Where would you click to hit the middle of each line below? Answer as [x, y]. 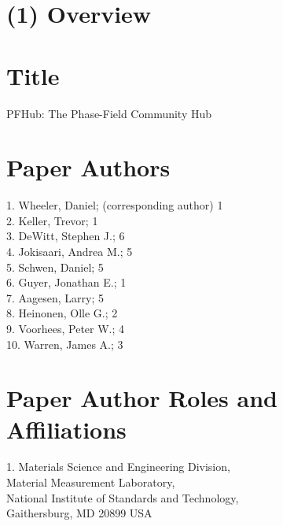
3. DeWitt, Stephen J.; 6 [66, 236]
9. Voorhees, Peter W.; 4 [66, 328]
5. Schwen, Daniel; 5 [55, 267]
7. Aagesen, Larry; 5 [55, 297]
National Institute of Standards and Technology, [123, 497]
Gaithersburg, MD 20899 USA [79, 513]
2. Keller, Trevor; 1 [52, 220]
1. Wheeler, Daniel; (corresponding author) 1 [115, 205]
